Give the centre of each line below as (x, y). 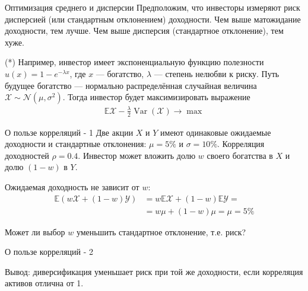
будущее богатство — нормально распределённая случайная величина (131, 85)
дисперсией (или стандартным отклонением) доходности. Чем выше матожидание (153, 19)
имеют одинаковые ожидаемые (216, 132)
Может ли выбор (35, 231)
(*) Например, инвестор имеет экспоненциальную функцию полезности (134, 62)
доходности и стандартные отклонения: (76, 144)
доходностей (27, 155)
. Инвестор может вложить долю (137, 155)
